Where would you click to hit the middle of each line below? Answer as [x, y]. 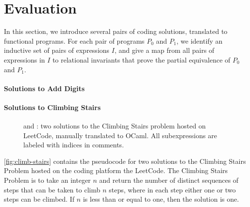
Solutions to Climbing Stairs [52, 107]
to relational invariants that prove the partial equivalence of [142, 59]
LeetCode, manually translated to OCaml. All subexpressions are [120, 135]
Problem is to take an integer [47, 180]
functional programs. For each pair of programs [74, 40]
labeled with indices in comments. [74, 145]
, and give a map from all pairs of [164, 50]
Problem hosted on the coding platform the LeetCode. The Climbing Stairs [116, 170]
